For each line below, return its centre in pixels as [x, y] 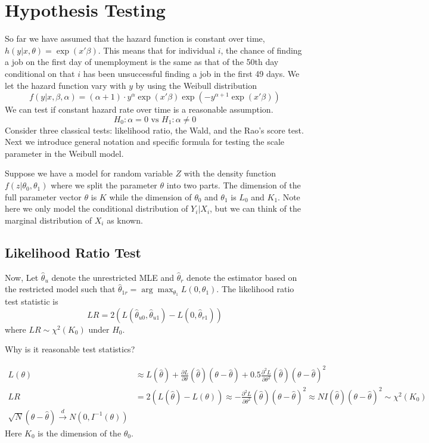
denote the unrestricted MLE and [113, 277]
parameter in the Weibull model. [64, 153]
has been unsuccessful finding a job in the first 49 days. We [191, 73]
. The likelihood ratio [255, 289]
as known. [125, 220]
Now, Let [22, 277]
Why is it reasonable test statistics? [70, 349]
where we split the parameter [104, 185]
